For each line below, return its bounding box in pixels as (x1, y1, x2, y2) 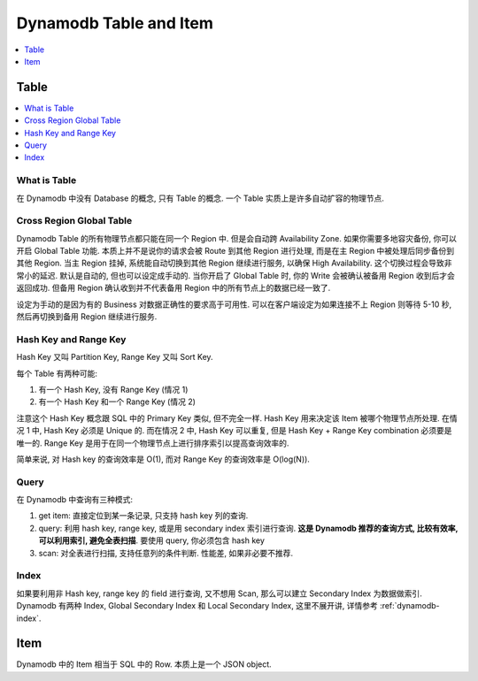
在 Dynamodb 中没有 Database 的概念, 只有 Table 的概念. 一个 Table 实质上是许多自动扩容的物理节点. (16, 193, 384, 203)
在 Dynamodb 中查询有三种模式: (16, 494, 133, 505)
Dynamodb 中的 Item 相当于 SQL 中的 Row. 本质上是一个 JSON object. (16, 659, 272, 670)
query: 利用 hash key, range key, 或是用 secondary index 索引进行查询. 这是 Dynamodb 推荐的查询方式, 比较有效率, (38, 523, 459, 533)
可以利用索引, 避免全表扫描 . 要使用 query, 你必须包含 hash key (38, 535, 266, 546)
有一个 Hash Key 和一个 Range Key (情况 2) (38, 396, 197, 407)
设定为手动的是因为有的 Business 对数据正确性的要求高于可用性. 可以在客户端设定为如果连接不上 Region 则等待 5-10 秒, (16, 299, 451, 310)
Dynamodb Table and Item (16, 13, 214, 33)
